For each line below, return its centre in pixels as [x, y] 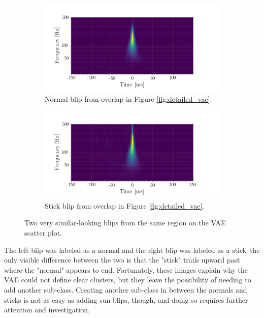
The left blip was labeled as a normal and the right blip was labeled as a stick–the [132, 250]
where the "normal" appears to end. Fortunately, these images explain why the [126, 269]
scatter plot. [43, 232]
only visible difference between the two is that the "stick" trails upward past [122, 260]
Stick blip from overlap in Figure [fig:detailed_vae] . [125, 205]
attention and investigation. [47, 310]
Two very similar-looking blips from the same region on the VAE [125, 223]
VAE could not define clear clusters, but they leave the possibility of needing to [128, 280]
